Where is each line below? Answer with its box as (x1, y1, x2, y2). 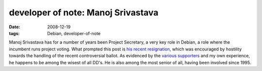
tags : (9, 30, 20, 36)
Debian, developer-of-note (47, 30, 101, 36)
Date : (9, 24, 20, 30)
